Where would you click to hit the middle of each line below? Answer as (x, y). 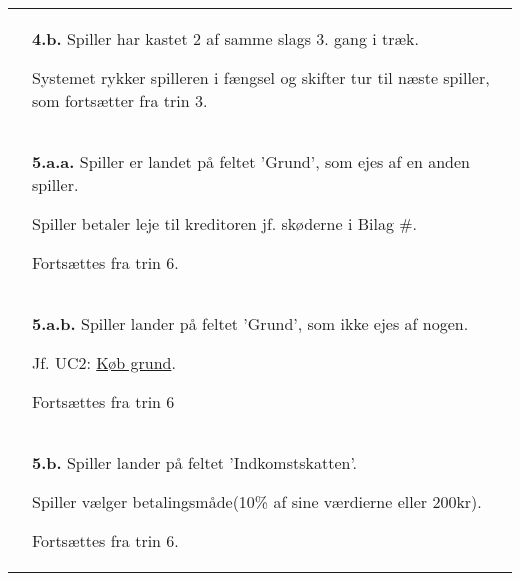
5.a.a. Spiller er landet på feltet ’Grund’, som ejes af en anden (251, 161)
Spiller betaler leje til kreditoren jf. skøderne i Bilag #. (225, 223)
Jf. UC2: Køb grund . (104, 362)
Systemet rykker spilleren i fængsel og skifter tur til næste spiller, (261, 77)
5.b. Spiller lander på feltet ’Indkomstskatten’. (195, 462)
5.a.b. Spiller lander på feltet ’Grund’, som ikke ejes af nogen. (250, 323)
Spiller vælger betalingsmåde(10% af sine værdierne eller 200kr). (257, 501)
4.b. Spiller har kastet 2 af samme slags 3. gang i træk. (225, 38)
